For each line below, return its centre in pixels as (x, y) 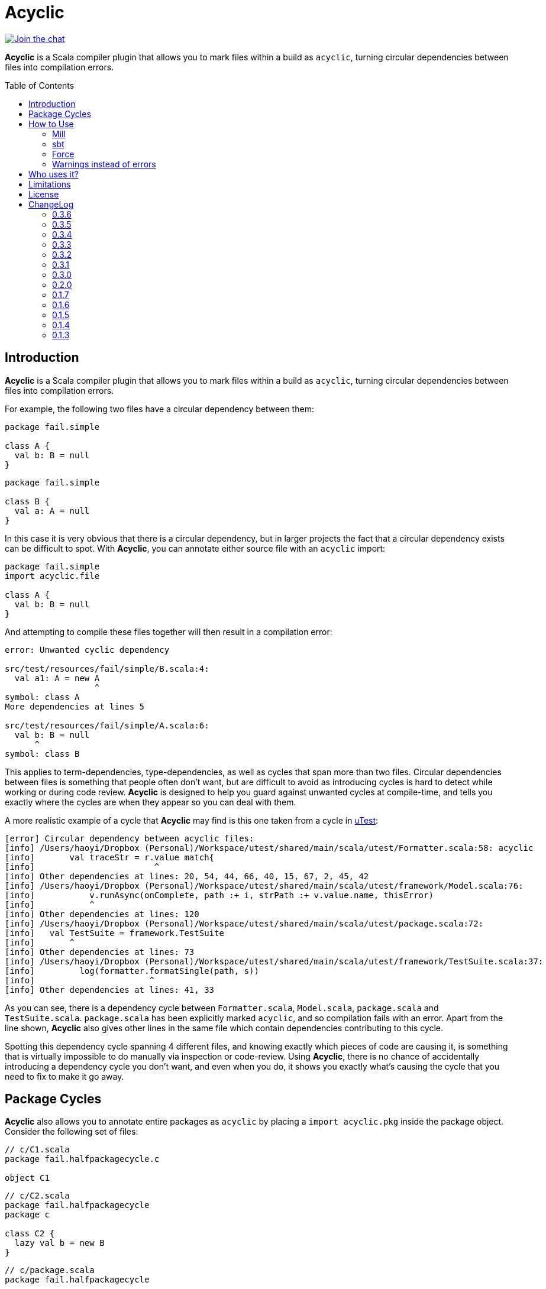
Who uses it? (54, 174)
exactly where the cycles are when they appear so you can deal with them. (151, 802)
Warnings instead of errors (104, 164)
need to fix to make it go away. (64, 1076)
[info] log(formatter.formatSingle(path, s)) (132, 971)
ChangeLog (51, 204)
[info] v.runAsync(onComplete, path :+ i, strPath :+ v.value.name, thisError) (219, 895)
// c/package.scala (50, 1270)
